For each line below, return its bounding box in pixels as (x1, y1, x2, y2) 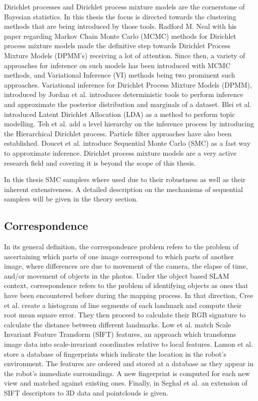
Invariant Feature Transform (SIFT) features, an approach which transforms (4, 329, 236, 339)
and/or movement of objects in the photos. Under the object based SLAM (4, 270, 229, 281)
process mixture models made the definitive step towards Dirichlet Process (4, 40, 231, 51)
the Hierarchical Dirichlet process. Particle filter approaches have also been (4, 128, 232, 138)
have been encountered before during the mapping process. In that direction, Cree (4, 290, 254, 301)
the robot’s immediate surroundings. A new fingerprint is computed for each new (4, 368, 250, 378)
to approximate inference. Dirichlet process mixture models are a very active (4, 147, 237, 158)
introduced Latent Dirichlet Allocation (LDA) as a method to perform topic (4, 108, 235, 119)
